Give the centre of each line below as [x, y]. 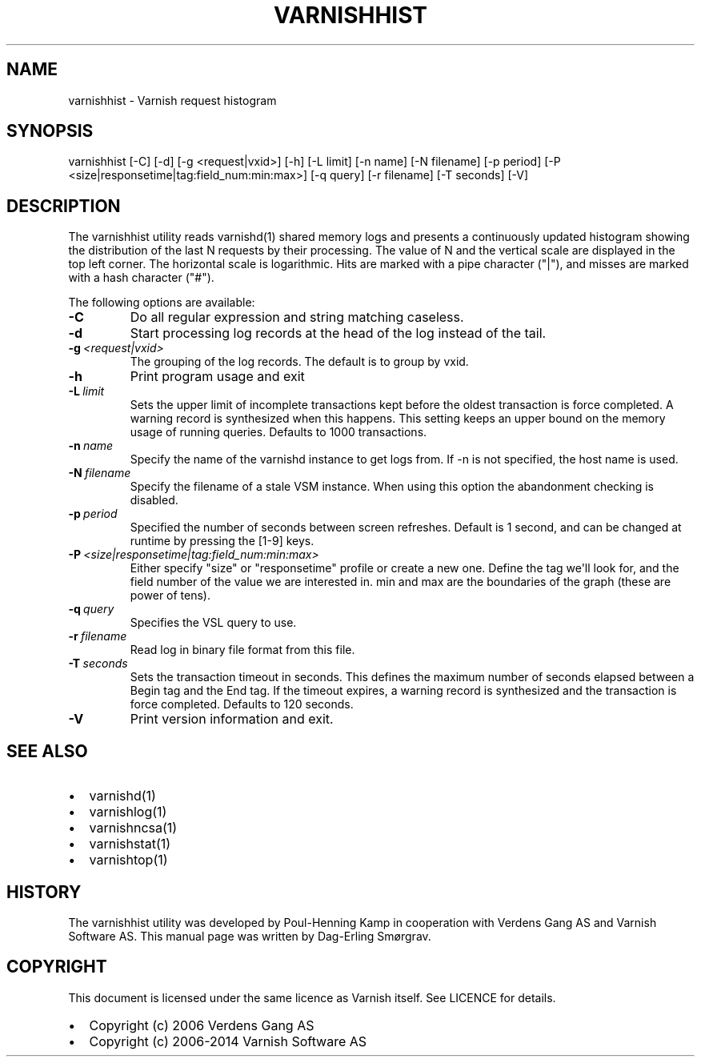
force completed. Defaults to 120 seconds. [242, 704]
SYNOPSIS [50, 131]
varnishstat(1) [130, 844]
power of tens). [170, 596]
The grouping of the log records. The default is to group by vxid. [299, 362]
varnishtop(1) [128, 860]
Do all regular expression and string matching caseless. [297, 317]
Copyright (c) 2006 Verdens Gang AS [202, 1025]
